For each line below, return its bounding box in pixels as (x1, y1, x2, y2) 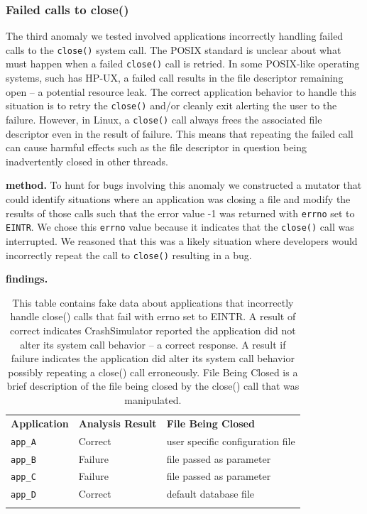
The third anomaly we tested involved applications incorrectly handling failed (6, 28, 344, 43)
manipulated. (124, 392, 182, 407)
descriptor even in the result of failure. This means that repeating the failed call (6, 126, 354, 141)
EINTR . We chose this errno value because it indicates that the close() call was (6, 219, 354, 234)
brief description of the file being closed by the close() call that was (6, 378, 300, 393)
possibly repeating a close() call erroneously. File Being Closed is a (8, 364, 298, 379)
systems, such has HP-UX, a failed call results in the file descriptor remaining (6, 70, 344, 85)
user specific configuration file (166, 433, 295, 448)
